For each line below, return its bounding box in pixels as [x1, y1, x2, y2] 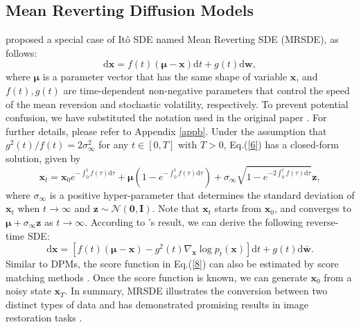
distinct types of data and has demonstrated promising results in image [6, 297, 308, 311]
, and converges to [274, 201, 351, 215]
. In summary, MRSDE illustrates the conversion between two [64, 283, 328, 298]
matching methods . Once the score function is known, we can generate [6, 269, 308, 284]
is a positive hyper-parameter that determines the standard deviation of [49, 187, 355, 202]
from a [324, 269, 352, 284]
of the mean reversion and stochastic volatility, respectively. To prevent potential [6, 96, 349, 111]
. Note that [152, 201, 200, 215]
